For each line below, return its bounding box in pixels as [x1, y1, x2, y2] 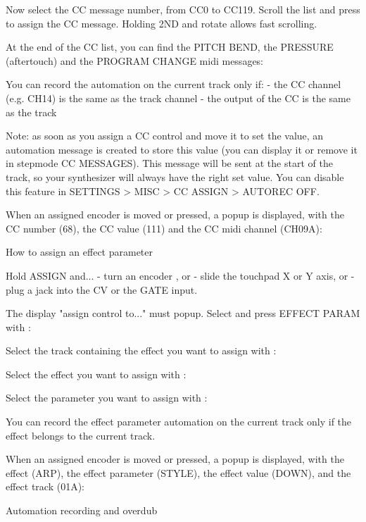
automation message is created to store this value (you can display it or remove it [6, 142, 358, 156]
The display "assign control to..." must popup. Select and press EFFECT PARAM [6, 306, 360, 321]
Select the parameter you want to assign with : [6, 390, 208, 405]
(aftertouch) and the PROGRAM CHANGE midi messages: [6, 53, 264, 68]
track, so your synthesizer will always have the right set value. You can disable [6, 169, 344, 184]
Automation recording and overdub [6, 503, 158, 518]
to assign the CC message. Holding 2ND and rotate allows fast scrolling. [6, 15, 317, 30]
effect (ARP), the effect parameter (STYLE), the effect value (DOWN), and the [6, 465, 351, 480]
